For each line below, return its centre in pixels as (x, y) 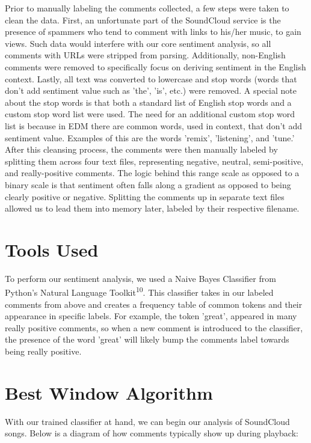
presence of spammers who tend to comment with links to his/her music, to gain (153, 32)
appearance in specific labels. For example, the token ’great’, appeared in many (151, 316)
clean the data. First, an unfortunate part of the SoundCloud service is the (143, 20)
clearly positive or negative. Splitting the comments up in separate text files (145, 196)
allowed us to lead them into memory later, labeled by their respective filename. (152, 208)
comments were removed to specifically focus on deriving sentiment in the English (155, 66)
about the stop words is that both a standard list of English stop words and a (148, 102)
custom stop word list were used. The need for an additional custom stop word (150, 114)
